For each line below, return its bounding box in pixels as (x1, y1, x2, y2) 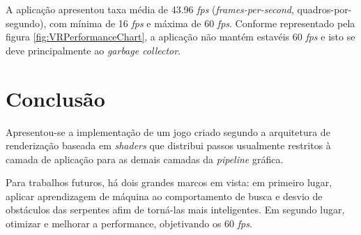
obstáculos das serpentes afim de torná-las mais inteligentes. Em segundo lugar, (6, 202, 345, 217)
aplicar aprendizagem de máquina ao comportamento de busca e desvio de (6, 188, 323, 203)
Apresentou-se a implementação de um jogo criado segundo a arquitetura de (6, 124, 330, 139)
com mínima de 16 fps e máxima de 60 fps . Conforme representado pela (49, 15, 355, 30)
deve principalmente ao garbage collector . (6, 43, 181, 57)
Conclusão (6, 84, 105, 112)
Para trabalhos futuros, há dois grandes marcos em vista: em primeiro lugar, (6, 175, 332, 190)
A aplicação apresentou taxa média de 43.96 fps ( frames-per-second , (6, 2, 294, 16)
